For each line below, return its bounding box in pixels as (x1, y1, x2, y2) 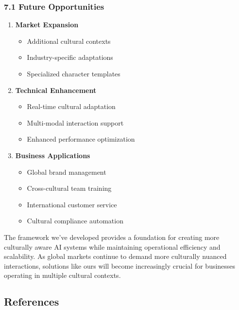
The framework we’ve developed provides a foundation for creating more (4, 232, 220, 242)
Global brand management (27, 166, 106, 177)
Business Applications (15, 150, 90, 160)
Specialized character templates (27, 69, 120, 78)
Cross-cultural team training (27, 183, 112, 193)
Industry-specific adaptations (27, 52, 113, 62)
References (4, 294, 59, 309)
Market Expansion (15, 19, 79, 30)
